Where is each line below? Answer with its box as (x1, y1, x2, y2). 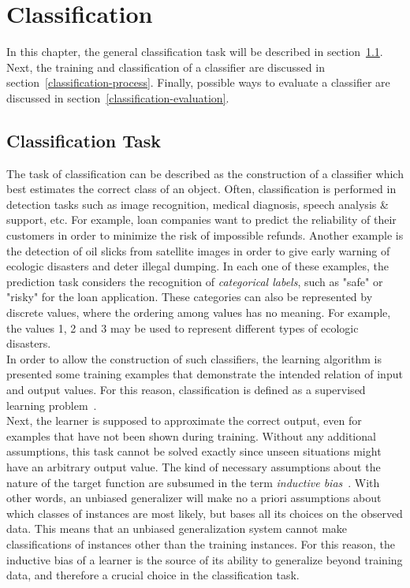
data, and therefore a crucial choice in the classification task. (6, 567, 300, 583)
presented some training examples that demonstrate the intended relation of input (6, 366, 403, 382)
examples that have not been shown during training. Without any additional (6, 427, 376, 444)
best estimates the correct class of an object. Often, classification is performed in (6, 180, 397, 197)
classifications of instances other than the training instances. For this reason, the (6, 535, 395, 552)
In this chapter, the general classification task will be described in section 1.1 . (6, 43, 383, 60)
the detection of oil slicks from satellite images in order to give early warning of (6, 242, 390, 259)
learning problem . (6, 396, 97, 413)
